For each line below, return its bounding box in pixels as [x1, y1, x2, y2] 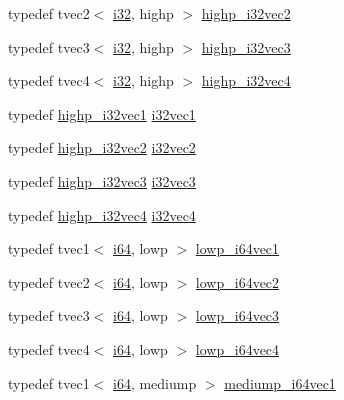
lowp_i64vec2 [195, 271, 280, 292]
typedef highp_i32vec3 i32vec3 [8, 170, 196, 191]
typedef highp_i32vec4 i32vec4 [8, 204, 196, 225]
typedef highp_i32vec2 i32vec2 [8, 137, 196, 158]
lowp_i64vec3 [195, 305, 280, 326]
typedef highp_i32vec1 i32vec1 [8, 103, 196, 124]
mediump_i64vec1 [224, 372, 336, 393]
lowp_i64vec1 [195, 238, 280, 259]
